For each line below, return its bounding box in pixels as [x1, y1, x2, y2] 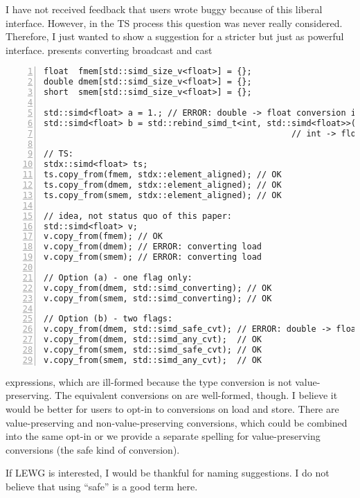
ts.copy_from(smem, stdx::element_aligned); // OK [44, 190, 282, 200]
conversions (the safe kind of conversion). [6, 442, 180, 456]
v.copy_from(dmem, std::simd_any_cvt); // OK [44, 335, 262, 345]
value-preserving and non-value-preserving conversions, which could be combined [6, 415, 348, 429]
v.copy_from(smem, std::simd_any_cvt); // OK [44, 355, 262, 365]
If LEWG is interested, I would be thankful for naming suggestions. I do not [6, 465, 330, 480]
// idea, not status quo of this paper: [44, 211, 233, 221]
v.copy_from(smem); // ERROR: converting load [44, 252, 262, 263]
